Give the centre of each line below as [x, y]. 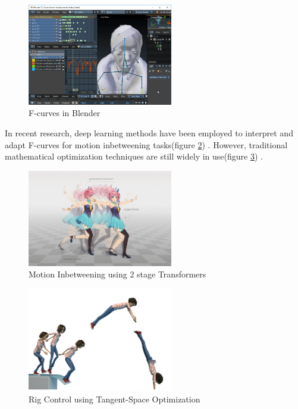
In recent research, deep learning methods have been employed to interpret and [149, 132]
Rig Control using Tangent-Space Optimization [115, 399]
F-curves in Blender [65, 113]
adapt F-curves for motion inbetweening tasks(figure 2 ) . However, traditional [146, 144]
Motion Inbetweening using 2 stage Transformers [117, 274]
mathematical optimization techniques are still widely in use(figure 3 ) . [134, 156]
